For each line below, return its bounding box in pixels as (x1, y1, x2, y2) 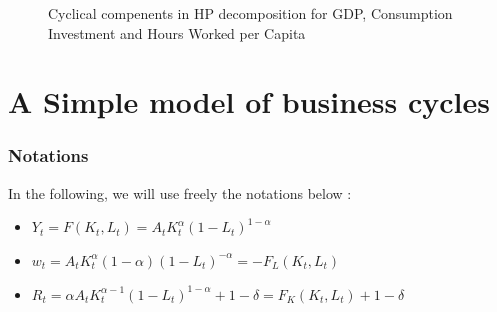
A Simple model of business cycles (8, 81, 491, 122)
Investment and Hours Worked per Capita (48, 22, 306, 43)
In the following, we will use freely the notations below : (8, 182, 352, 203)
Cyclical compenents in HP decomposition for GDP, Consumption (48, 3, 453, 23)
